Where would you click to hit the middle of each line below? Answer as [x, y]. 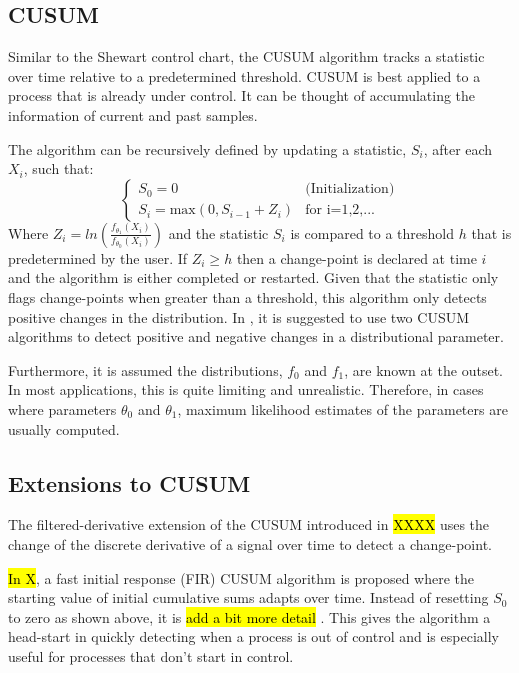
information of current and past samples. [133, 114]
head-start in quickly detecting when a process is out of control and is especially [253, 636]
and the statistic [218, 232]
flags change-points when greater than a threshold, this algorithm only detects [247, 296]
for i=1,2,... [340, 210]
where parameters [62, 408]
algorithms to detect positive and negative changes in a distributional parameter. [256, 336]
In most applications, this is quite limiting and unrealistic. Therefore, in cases [246, 389]
